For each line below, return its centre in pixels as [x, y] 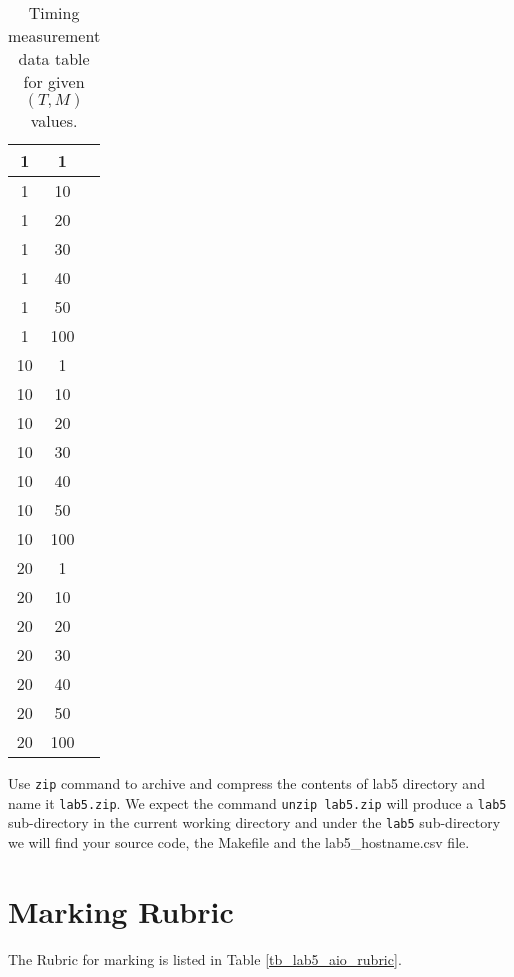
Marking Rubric [121, 910]
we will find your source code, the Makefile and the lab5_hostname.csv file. [239, 841]
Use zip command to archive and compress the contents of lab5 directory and [246, 783]
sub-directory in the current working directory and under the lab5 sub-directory [254, 822]
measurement [54, 35]
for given [54, 81]
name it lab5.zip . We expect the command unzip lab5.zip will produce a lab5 [257, 802]
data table [54, 58]
